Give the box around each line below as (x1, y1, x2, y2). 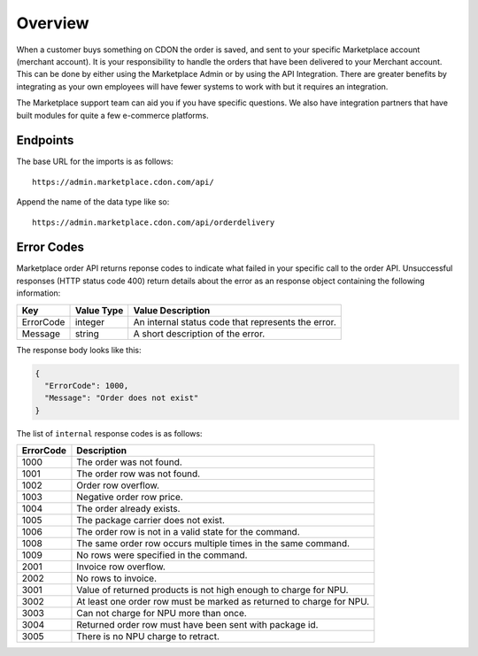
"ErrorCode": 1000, (44, 381, 129, 391)
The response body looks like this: (16, 344, 142, 355)
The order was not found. (76, 456, 183, 468)
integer (74, 315, 105, 328)
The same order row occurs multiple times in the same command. (76, 537, 350, 550)
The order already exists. (76, 503, 181, 515)
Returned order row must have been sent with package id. (76, 619, 319, 631)
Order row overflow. (76, 479, 159, 491)
